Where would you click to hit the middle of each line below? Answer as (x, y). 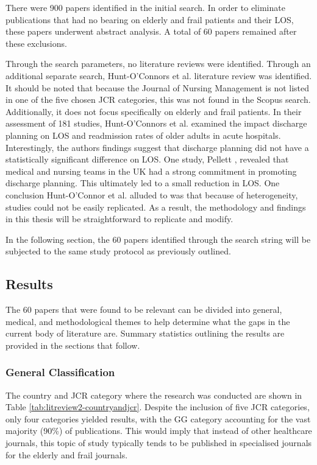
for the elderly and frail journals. (67, 454)
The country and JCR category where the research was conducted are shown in (154, 395)
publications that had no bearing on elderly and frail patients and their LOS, (150, 19)
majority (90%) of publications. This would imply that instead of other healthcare (159, 431)
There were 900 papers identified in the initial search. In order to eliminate (145, 7)
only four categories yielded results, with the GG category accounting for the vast (158, 418)
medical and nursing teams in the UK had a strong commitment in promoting (151, 171)
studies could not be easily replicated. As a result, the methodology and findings (156, 207)
